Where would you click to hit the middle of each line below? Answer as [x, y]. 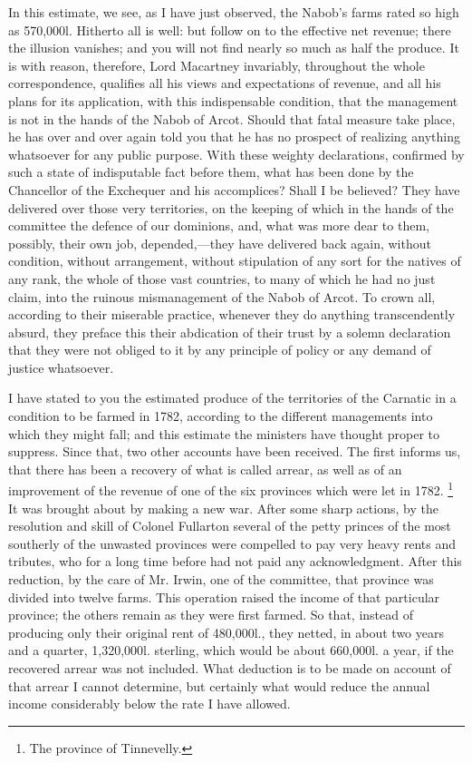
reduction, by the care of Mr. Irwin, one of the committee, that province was [221, 579]
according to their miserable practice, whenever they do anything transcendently [232, 314]
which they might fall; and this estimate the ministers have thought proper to [224, 433]
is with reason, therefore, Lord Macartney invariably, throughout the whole [217, 65]
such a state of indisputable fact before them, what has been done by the [211, 172]
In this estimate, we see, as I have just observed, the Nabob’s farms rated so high [234, 12]
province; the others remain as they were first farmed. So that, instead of [211, 615]
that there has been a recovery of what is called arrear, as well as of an [205, 469]
